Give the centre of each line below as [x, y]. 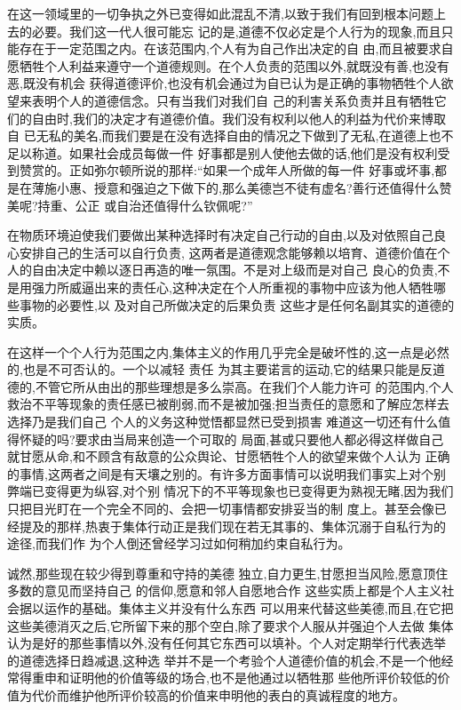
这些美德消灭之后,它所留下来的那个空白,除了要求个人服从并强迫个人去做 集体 [230, 625]
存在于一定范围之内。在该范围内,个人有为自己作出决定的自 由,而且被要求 [230, 48]
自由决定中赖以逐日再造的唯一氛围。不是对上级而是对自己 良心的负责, [234, 270]
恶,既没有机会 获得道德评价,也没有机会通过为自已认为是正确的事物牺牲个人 [224, 83]
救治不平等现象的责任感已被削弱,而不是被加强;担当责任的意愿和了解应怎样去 [228, 404]
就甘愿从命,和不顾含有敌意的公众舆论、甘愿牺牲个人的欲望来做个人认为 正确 [229, 456]
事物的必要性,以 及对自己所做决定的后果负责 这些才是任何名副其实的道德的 [237, 304]
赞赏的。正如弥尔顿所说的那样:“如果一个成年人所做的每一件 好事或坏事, [227, 170]
